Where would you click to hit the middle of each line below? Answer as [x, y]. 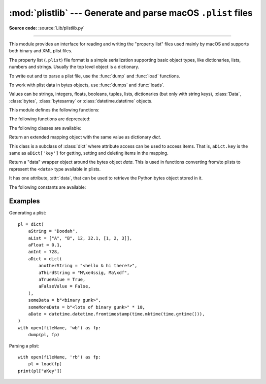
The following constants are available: [48, 187]
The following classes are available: [45, 128]
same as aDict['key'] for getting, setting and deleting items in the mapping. [89, 153]
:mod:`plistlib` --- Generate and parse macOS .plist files [131, 13]
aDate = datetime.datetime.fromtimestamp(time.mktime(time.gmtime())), [116, 314]
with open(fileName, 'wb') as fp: [59, 328]
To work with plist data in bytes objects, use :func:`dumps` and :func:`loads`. [87, 85]
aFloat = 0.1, [45, 245]
